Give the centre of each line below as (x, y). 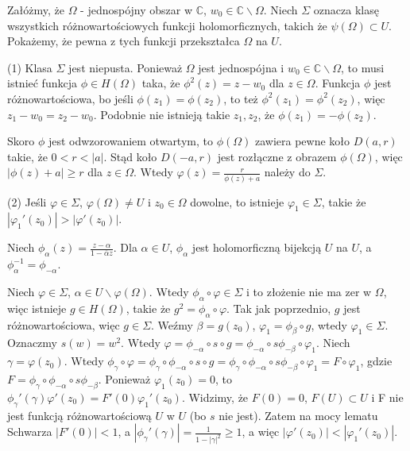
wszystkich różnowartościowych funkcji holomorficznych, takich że (167, 25)
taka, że (161, 83)
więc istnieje (37, 308)
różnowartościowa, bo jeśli (70, 98)
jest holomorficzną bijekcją (257, 247)
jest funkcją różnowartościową (79, 415)
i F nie (387, 397)
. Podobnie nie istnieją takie (162, 114)
